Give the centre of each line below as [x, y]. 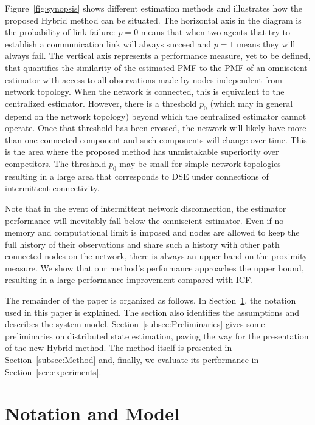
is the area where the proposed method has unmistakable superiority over [142, 151]
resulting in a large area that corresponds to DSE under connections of [137, 176]
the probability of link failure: [60, 32]
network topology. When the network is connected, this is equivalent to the [145, 91]
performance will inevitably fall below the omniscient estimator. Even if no [144, 220]
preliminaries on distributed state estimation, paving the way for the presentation [157, 335]
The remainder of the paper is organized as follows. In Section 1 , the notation [151, 300]
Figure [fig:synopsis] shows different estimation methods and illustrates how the [154, 8]
